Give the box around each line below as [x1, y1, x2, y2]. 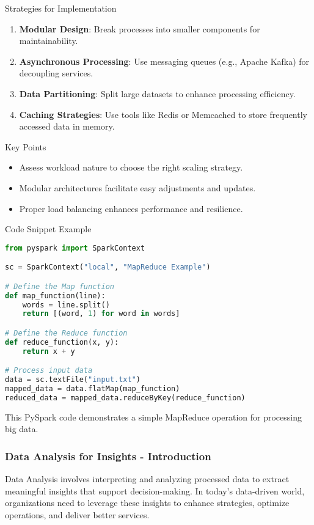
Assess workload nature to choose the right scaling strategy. [19, 161, 243, 174]
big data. [5, 422, 38, 435]
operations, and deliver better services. [5, 508, 150, 521]
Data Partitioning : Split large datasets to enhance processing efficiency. [19, 87, 296, 100]
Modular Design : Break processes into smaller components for [19, 22, 260, 35]
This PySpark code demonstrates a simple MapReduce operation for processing [5, 410, 302, 423]
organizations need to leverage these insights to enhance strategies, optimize [5, 496, 290, 509]
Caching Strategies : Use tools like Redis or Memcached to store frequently [19, 108, 307, 120]
